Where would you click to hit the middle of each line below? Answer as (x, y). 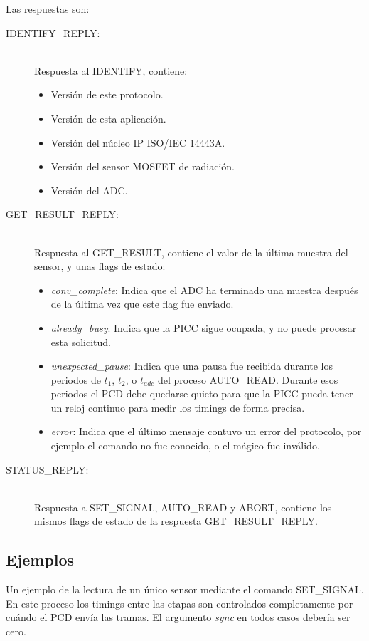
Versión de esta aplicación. (108, 118)
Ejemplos (40, 559)
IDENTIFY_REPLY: (53, 32)
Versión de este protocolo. (107, 94)
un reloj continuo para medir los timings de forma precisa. (178, 407)
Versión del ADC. (89, 190)
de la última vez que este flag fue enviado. (142, 304)
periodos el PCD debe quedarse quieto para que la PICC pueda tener (202, 394)
